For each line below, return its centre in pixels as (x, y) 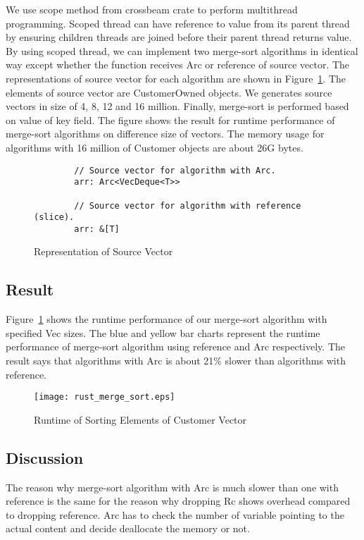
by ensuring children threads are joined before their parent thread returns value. (179, 37)
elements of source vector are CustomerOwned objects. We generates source (169, 92)
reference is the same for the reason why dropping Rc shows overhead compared (178, 501)
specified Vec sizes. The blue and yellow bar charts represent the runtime (163, 332)
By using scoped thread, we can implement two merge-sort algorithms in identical (182, 50)
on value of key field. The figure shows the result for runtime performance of (170, 119)
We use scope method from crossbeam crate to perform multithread (152, 9)
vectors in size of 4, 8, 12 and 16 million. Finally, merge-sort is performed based (177, 106)
